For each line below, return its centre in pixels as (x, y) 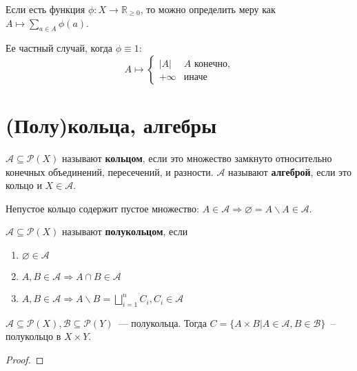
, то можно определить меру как (208, 9)
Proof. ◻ (25, 360)
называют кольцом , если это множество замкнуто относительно (197, 158)
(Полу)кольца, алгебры (111, 125)
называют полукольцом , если (125, 231)
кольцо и (24, 185)
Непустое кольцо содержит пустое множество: (103, 208)
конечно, (212, 64)
